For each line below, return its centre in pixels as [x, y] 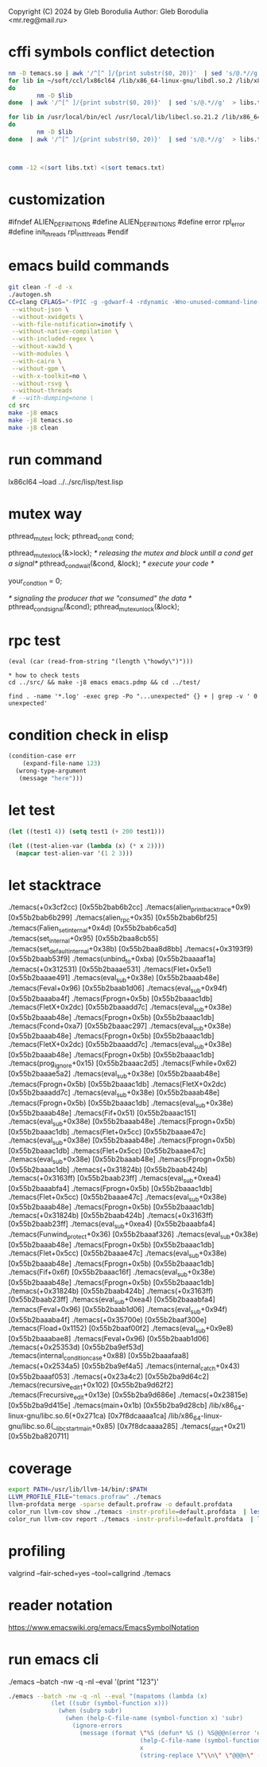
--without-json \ [40, 309]
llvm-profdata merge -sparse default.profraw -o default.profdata [120, 1504]
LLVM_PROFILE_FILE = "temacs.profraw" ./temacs [85, 1497]
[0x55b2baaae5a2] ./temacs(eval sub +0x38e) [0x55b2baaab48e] [114, 1074]
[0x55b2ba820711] [39, 1436]
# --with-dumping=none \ [52, 398]
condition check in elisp [89, 735]
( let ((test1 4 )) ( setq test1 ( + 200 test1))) [87, 831]
